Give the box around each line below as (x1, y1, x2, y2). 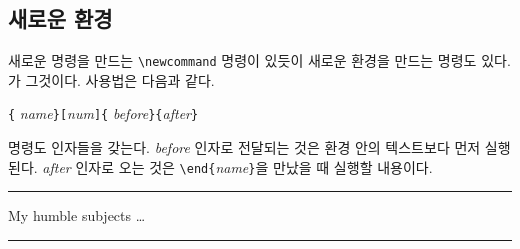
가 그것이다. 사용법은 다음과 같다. (8, 69, 215, 90)
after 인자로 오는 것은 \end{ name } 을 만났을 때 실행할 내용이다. (42, 156, 433, 177)
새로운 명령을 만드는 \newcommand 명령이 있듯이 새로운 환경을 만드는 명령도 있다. (8, 50, 511, 71)
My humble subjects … (8, 205, 146, 226)
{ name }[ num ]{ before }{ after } (8, 103, 199, 124)
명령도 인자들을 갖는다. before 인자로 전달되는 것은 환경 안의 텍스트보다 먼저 (8, 137, 481, 158)
